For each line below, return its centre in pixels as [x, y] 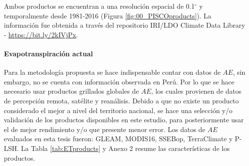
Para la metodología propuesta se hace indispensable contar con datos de [112, 72]
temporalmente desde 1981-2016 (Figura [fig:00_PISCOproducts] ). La [108, 15]
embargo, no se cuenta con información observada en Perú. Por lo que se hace [119, 81]
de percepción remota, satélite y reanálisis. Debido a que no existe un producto [121, 100]
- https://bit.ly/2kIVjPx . [41, 34]
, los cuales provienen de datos [196, 91]
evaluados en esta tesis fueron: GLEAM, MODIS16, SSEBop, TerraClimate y [118, 139]
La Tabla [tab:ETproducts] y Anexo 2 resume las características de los [125, 148]
